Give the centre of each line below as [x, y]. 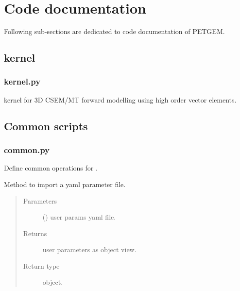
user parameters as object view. [89, 249]
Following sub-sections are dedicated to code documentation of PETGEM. [114, 31]
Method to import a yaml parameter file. [65, 184]
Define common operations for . [51, 168]
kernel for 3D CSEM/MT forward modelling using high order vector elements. [120, 99]
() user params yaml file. [79, 217]
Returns [35, 233]
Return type [41, 265]
